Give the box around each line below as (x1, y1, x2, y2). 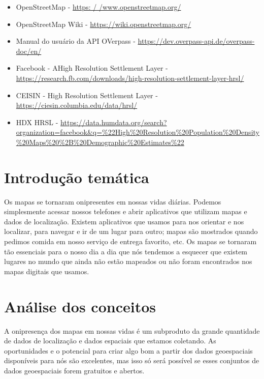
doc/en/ (16, 45, 42, 56)
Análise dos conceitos (4, 296, 156, 316)
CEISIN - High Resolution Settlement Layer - (16, 90, 158, 100)
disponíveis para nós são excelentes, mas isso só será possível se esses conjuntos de (4, 355, 259, 366)
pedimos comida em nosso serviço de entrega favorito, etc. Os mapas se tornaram (4, 236, 257, 247)
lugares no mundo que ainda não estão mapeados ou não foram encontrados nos (4, 256, 252, 267)
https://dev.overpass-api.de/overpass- (138, 36, 255, 46)
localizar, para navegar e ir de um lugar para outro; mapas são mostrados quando (4, 226, 258, 237)
